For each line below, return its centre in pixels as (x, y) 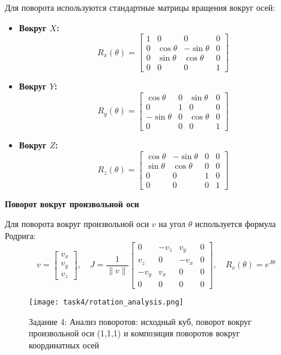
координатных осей (64, 344)
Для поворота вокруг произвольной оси (77, 224)
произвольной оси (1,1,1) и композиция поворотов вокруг (134, 333)
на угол (172, 224)
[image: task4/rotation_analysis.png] (106, 302)
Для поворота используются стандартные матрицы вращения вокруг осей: (140, 7)
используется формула (235, 224)
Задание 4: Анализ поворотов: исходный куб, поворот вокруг (140, 321)
